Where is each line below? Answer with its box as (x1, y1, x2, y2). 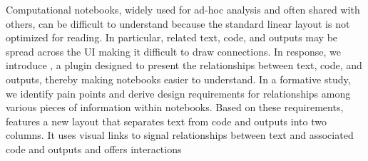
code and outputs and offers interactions (6, 141, 182, 156)
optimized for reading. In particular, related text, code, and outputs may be (6, 30, 338, 45)
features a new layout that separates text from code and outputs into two (6, 113, 327, 128)
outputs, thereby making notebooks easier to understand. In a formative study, (6, 71, 351, 86)
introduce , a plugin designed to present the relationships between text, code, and (6, 58, 362, 73)
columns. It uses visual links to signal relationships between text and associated (6, 128, 354, 142)
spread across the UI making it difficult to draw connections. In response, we (6, 43, 341, 58)
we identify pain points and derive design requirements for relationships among (6, 85, 351, 100)
